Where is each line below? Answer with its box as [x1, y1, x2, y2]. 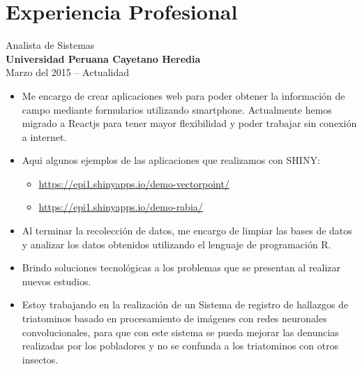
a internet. [22, 129, 67, 144]
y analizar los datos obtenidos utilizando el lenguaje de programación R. [22, 236, 331, 251]
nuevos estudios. [22, 273, 91, 288]
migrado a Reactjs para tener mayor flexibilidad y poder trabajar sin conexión [22, 116, 357, 130]
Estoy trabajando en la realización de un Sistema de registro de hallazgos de [22, 297, 349, 312]
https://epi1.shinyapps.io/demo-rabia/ [38, 199, 203, 214]
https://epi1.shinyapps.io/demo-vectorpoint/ [38, 176, 229, 190]
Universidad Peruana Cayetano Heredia [6, 51, 201, 66]
